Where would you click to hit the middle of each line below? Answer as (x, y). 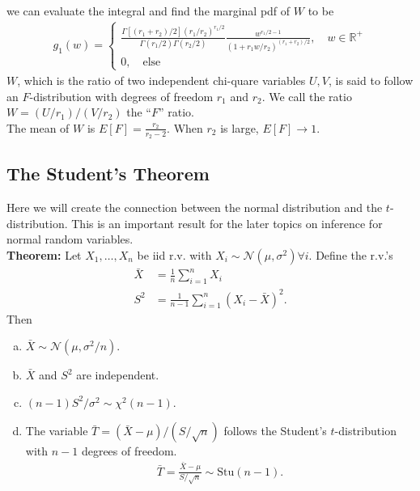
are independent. (118, 375)
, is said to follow (371, 80)
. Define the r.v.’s (351, 254)
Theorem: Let (44, 254)
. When (185, 127)
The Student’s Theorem (108, 174)
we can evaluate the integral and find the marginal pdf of (148, 11)
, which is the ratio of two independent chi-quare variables (161, 80)
